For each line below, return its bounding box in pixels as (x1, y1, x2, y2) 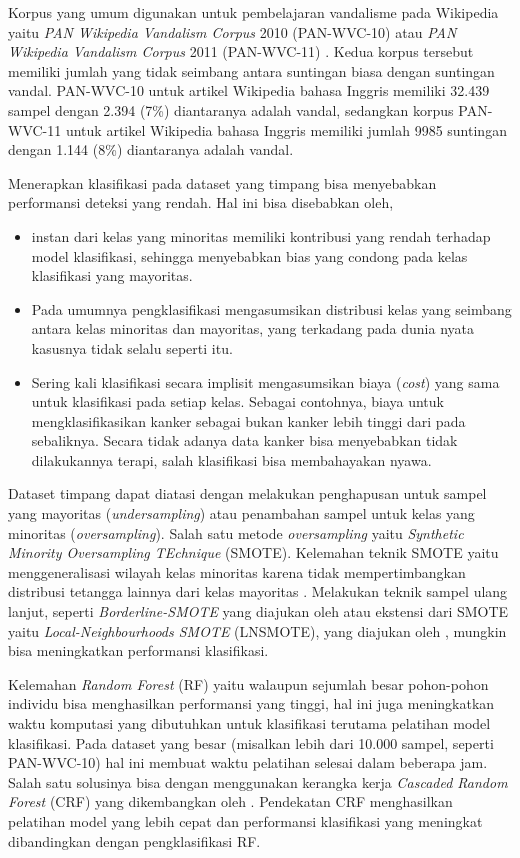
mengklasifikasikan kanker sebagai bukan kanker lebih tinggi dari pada (31, 410, 466, 431)
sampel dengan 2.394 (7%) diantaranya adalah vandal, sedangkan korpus (8, 99, 454, 120)
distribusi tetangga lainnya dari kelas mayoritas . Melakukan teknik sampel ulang (8, 581, 508, 602)
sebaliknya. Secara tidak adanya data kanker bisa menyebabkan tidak (31, 430, 458, 451)
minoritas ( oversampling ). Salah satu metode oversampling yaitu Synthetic (8, 522, 464, 543)
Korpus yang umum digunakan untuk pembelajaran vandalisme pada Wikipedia (8, 2, 499, 22)
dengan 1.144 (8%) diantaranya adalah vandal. (8, 139, 294, 160)
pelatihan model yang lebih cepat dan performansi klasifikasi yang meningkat (8, 810, 483, 831)
